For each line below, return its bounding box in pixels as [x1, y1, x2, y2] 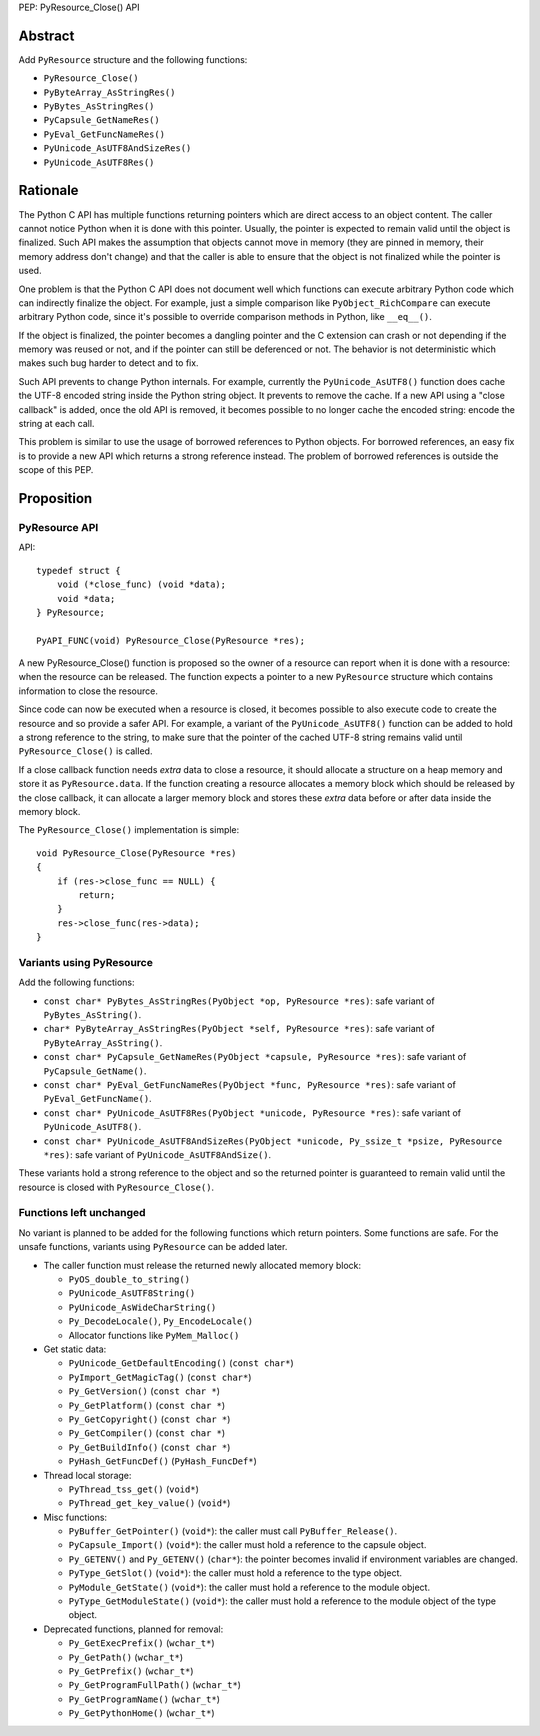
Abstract [18, 27, 75, 44]
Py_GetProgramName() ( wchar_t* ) [68, 1693, 220, 1705]
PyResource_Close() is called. [18, 745, 153, 757]
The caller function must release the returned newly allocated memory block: [43, 1259, 362, 1271]
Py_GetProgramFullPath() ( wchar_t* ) [68, 1679, 242, 1691]
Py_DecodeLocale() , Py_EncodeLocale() [68, 1315, 254, 1327]
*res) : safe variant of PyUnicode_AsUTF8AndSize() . [43, 1148, 272, 1160]
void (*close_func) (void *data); [56, 579, 227, 590]
